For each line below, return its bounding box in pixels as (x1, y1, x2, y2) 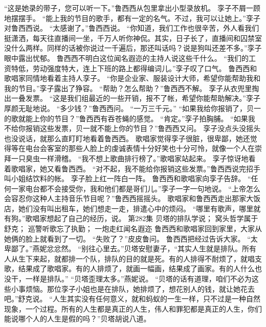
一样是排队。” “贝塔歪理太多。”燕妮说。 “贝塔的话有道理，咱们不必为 (25, 273, 252, 284)
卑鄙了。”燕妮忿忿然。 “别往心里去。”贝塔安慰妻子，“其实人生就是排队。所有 (4, 243, 257, 254)
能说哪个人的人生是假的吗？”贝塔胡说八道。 (4, 313, 151, 324)
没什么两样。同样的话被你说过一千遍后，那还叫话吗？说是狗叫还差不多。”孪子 (4, 42, 262, 53)
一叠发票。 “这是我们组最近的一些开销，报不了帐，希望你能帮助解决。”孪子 (11, 93, 260, 103)
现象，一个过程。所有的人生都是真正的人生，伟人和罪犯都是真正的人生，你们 (4, 303, 262, 314)
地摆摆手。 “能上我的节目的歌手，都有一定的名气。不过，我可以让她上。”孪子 (4, 12, 260, 23)
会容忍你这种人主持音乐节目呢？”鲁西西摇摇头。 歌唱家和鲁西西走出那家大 (4, 193, 254, 204)
